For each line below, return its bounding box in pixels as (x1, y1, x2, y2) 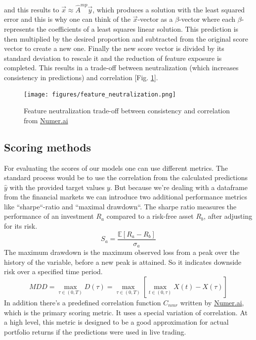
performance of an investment (4, 211, 94, 221)
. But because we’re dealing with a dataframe (110, 182, 248, 192)
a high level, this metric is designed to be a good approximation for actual (4, 317, 229, 327)
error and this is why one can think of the (4, 14, 131, 24)
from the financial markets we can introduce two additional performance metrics (4, 192, 247, 202)
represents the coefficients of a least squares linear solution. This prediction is (4, 23, 239, 34)
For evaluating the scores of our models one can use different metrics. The (4, 162, 228, 173)
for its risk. (4, 221, 38, 231)
